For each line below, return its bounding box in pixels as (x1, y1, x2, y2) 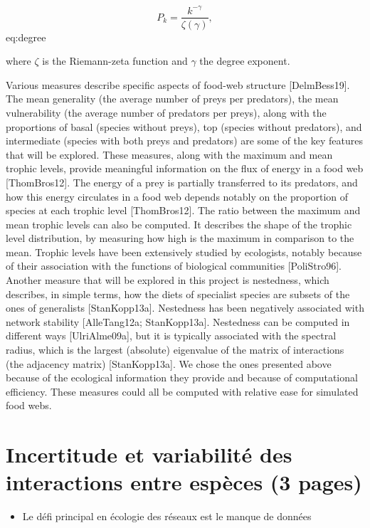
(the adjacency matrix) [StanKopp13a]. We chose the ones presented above (6, 356, 332, 371)
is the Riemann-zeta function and (42, 53, 188, 68)
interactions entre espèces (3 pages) (6, 468, 362, 497)
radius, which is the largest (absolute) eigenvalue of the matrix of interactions (6, 342, 344, 357)
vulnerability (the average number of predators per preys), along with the (6, 105, 327, 120)
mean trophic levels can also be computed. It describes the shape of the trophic (6, 216, 352, 231)
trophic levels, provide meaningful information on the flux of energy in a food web (6, 161, 364, 176)
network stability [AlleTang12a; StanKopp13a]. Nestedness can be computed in (6, 314, 350, 329)
